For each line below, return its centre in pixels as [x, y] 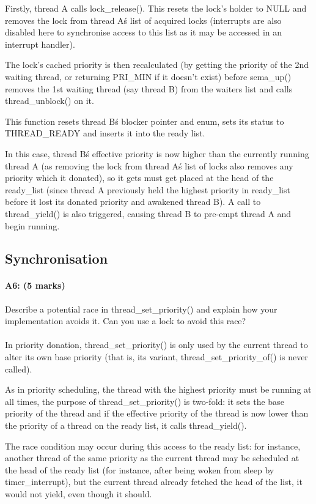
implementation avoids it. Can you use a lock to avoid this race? [126, 321]
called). [19, 369]
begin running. [32, 225]
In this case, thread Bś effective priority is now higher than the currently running [157, 153]
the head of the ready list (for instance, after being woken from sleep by [140, 469]
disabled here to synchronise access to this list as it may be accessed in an [144, 32]
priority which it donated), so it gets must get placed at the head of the [139, 178]
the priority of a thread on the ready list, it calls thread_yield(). [126, 425]
